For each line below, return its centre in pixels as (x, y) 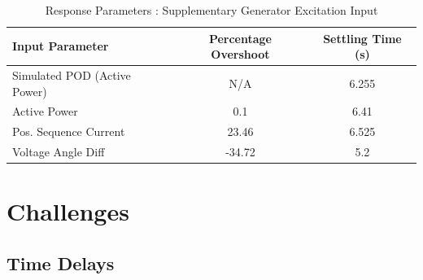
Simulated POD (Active (72, 75)
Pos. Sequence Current (69, 131)
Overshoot (240, 54)
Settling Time (362, 38)
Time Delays (61, 263)
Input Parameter (61, 46)
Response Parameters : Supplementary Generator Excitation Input (211, 10)
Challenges (68, 211)
